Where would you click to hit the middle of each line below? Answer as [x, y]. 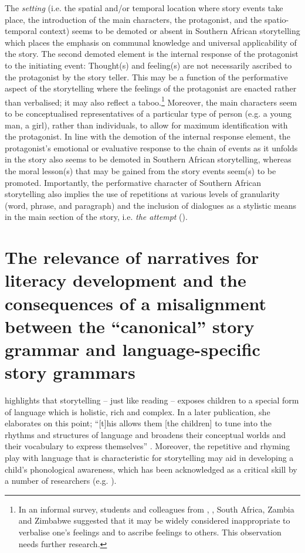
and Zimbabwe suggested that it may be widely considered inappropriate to [154, 520]
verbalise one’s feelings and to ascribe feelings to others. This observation [150, 532]
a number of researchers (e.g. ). [61, 481]
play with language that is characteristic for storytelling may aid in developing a [149, 457]
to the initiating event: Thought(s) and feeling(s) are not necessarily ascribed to [148, 65]
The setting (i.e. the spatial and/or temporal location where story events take [144, 8]
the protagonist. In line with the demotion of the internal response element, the [148, 136]
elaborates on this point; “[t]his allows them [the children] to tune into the [138, 423]
